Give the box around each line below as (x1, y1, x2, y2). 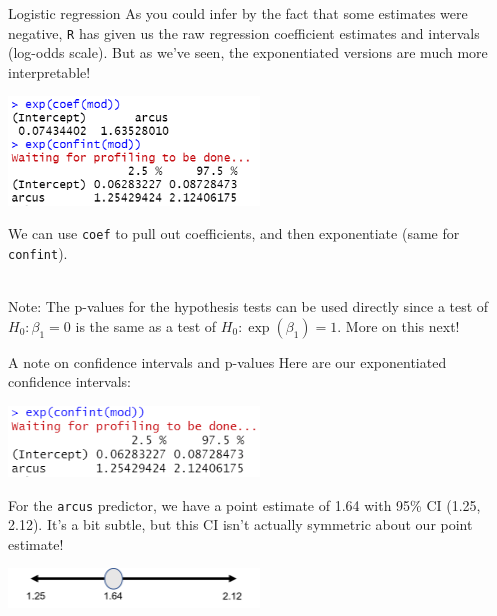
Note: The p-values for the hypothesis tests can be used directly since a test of (8, 296, 489, 317)
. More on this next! (337, 315, 460, 336)
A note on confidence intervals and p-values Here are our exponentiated (8, 351, 447, 372)
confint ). (8, 242, 68, 263)
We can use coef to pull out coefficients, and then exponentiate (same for (8, 223, 460, 244)
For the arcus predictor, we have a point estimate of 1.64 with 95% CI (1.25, (8, 494, 481, 515)
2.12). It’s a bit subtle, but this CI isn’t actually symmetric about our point (8, 514, 473, 535)
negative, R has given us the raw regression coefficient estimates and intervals (8, 22, 480, 43)
